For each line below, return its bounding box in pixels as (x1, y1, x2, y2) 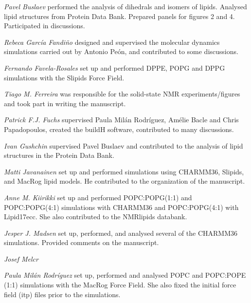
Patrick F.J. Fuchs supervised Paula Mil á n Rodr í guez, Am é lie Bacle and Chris (4, 114, 239, 125)
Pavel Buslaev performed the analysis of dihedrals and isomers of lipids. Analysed (4, 1, 247, 11)
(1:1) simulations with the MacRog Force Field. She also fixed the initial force (4, 280, 236, 290)
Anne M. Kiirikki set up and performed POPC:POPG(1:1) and (4, 192, 192, 202)
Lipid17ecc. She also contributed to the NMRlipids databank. (4, 211, 187, 222)
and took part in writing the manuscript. (4, 98, 126, 108)
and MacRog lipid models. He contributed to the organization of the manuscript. (4, 176, 245, 186)
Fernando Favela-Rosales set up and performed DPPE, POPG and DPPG (4, 62, 225, 73)
